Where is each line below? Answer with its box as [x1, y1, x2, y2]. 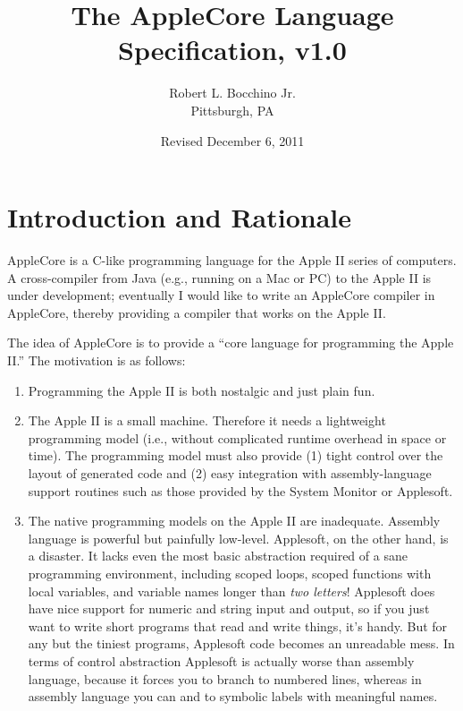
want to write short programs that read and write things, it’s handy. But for [28, 616, 448, 635]
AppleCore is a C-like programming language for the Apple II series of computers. [7, 251, 457, 270]
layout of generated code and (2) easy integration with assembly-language [28, 463, 432, 482]
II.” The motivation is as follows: [7, 351, 186, 369]
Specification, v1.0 [118, 31, 347, 68]
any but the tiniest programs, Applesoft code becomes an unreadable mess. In [28, 634, 455, 653]
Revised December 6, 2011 [160, 131, 305, 150]
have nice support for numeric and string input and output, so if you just [28, 599, 430, 618]
